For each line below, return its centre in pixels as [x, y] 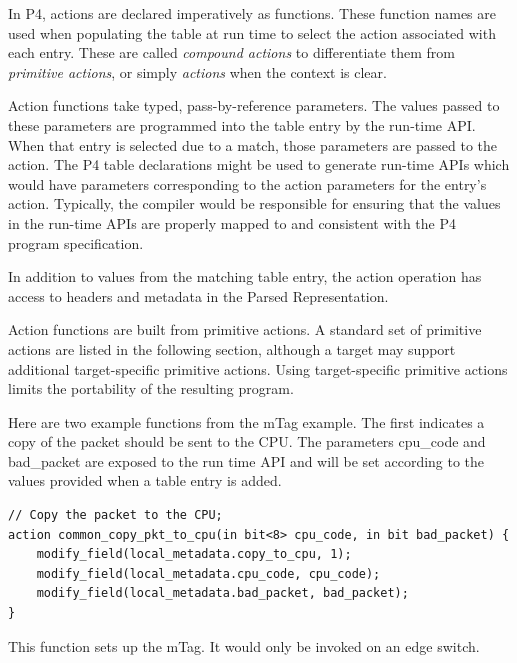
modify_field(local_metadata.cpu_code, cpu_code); [208, 573]
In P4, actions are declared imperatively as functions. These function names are [252, 13]
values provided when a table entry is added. [145, 480]
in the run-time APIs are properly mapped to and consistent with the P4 [232, 222]
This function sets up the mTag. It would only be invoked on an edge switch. [244, 645]
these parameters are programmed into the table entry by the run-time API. [242, 124]
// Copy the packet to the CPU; [115, 515]
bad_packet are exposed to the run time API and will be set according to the [246, 460]
